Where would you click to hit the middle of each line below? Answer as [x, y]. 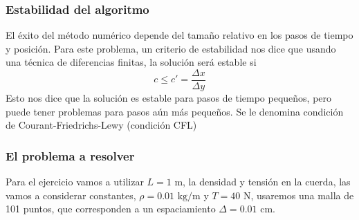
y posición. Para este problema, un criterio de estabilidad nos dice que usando [171, 48]
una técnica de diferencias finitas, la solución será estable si [131, 62]
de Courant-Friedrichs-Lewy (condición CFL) [101, 125]
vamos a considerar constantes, [71, 195]
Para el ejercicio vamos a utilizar [75, 182]
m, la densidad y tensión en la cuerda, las [263, 182]
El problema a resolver [70, 155]
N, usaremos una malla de [299, 195]
